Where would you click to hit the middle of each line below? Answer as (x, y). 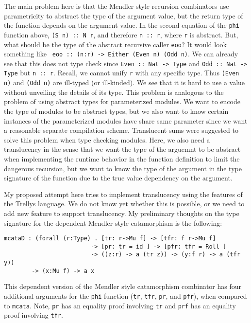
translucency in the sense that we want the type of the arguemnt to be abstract (122, 149)
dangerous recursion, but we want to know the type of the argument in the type (123, 168)
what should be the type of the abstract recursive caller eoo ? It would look (115, 44)
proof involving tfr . (33, 315)
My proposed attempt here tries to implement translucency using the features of (123, 194)
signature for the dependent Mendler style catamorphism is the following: (113, 223)
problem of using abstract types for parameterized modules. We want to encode (122, 101)
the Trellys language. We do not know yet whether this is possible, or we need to (124, 204)
